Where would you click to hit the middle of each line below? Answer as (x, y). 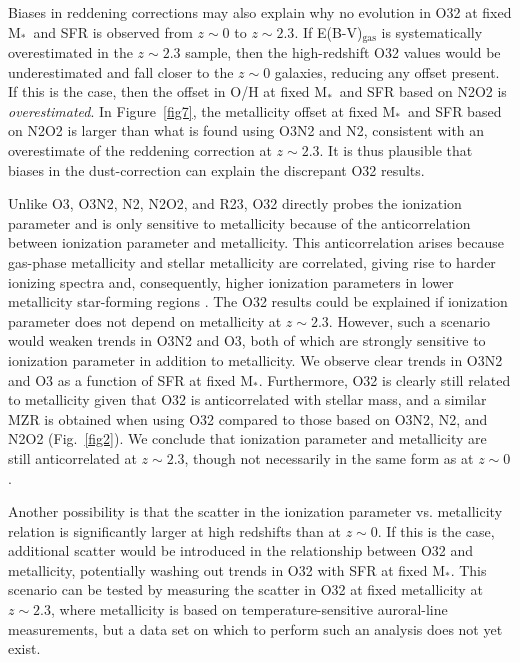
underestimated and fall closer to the (121, 71)
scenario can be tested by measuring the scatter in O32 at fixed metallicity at (245, 589)
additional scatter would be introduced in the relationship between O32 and (241, 550)
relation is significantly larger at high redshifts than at (175, 530)
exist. (24, 648)
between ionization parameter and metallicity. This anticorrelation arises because (256, 242)
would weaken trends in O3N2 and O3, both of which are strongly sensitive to (247, 340)
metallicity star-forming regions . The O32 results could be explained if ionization (258, 301)
